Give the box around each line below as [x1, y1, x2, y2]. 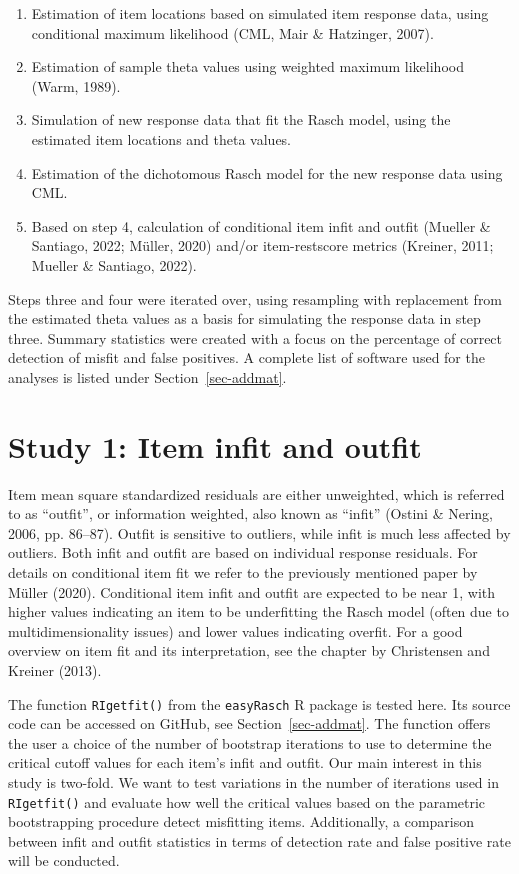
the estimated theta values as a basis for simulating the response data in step [8, 308, 481, 329]
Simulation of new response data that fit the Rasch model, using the [31, 109, 451, 130]
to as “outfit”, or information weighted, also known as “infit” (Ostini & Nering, [8, 503, 494, 524]
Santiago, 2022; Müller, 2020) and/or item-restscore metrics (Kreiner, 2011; [31, 235, 494, 256]
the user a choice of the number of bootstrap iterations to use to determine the [8, 732, 492, 753]
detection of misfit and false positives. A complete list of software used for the [8, 347, 485, 368]
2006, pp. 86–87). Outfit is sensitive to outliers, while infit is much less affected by [8, 522, 511, 543]
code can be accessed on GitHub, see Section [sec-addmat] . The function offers [8, 713, 491, 734]
